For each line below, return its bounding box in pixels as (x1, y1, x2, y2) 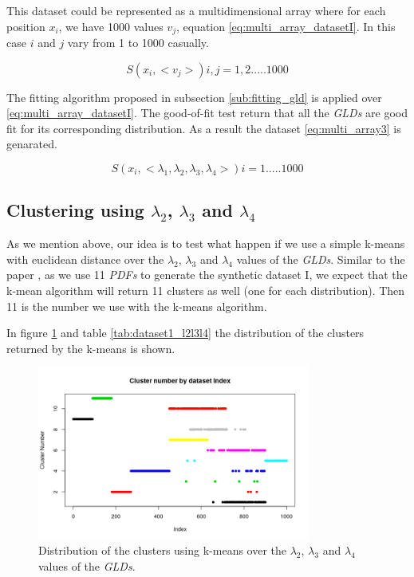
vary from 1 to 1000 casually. (67, 34, 209, 51)
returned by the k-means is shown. (6, 340, 175, 356)
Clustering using (6, 198, 144, 222)
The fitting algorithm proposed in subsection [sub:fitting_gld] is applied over (6, 88, 382, 105)
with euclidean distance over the (6, 250, 164, 267)
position (6, 18, 45, 34)
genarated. (6, 135, 57, 152)
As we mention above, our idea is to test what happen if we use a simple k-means (6, 235, 405, 252)
